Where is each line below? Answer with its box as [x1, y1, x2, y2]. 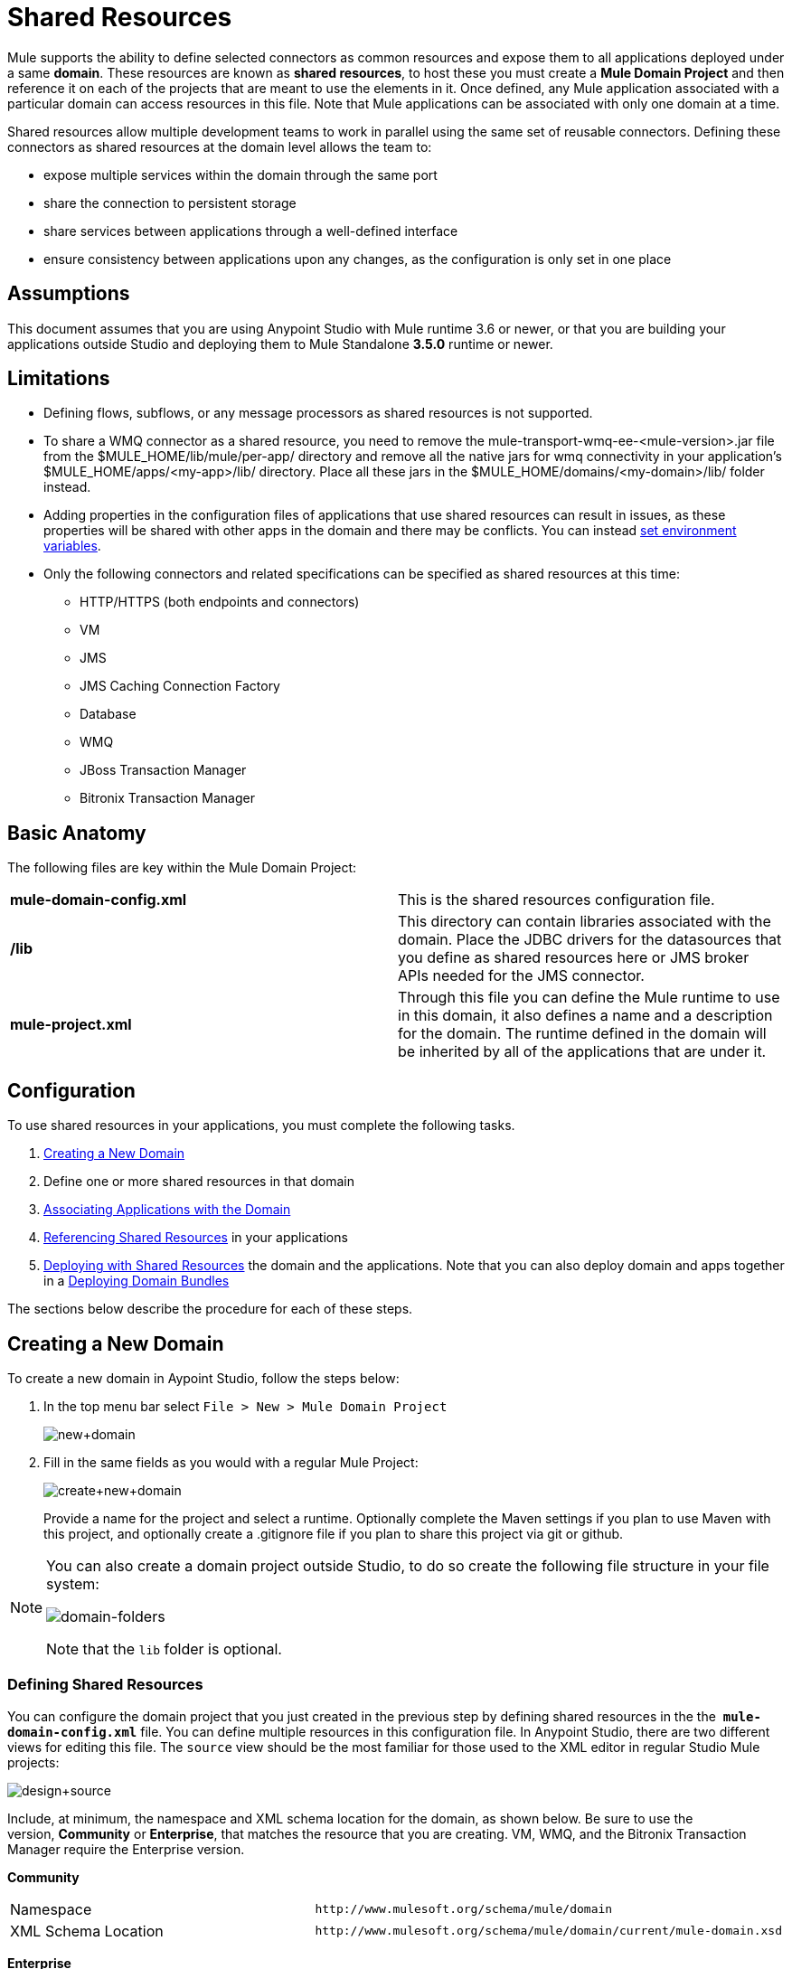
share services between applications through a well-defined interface [43, 222, 458, 239]
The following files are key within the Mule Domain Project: [7, 860, 357, 876]
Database [80, 706, 137, 722]
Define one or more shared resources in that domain [43, 1173, 354, 1190]
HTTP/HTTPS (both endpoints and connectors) [80, 594, 360, 610]
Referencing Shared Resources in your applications [43, 1229, 348, 1246]
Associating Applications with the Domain [43, 1201, 291, 1218]
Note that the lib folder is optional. [46, 1639, 282, 1658]
